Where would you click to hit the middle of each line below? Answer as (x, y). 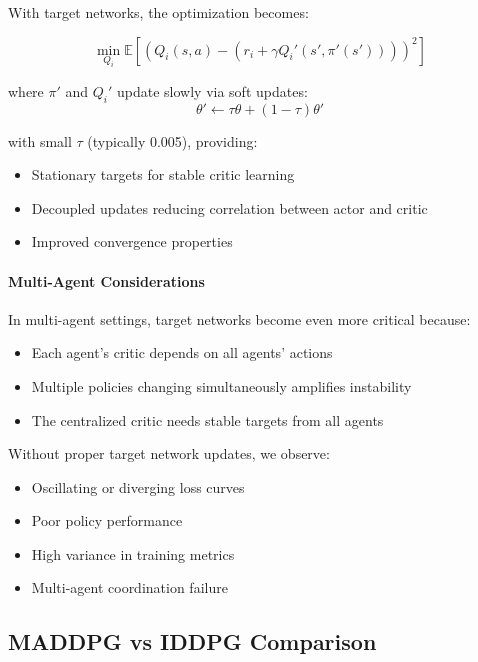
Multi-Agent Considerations (106, 280)
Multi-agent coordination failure (129, 587)
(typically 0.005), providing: (172, 140)
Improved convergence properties (132, 241)
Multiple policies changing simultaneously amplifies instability (221, 385)
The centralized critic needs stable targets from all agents (207, 419)
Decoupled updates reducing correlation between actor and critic (229, 207)
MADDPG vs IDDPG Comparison (192, 641)
